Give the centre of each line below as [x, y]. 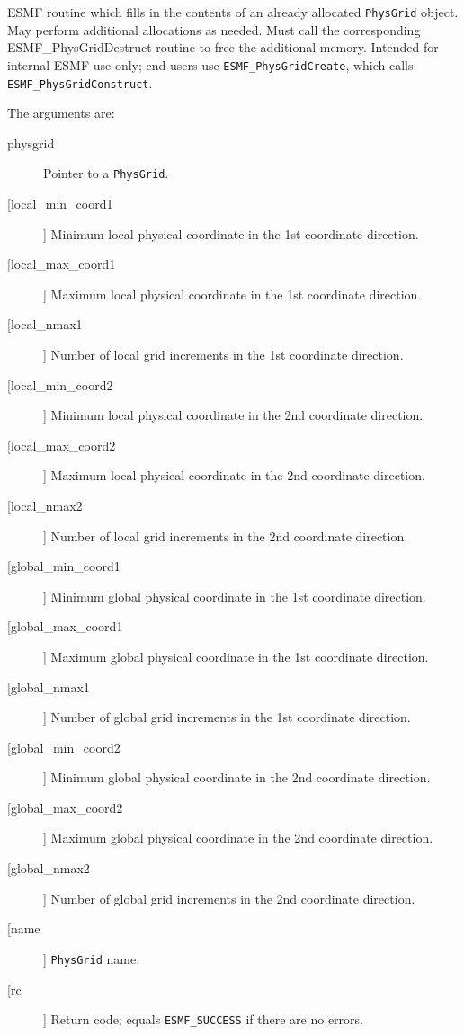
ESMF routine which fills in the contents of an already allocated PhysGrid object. [233, 12]
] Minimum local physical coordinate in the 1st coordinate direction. [231, 233]
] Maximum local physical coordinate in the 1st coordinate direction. [232, 294]
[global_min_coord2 [64, 747]
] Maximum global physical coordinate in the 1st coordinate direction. [236, 656]
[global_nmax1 [49, 687]
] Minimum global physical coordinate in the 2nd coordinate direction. [237, 777]
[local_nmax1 [45, 324]
